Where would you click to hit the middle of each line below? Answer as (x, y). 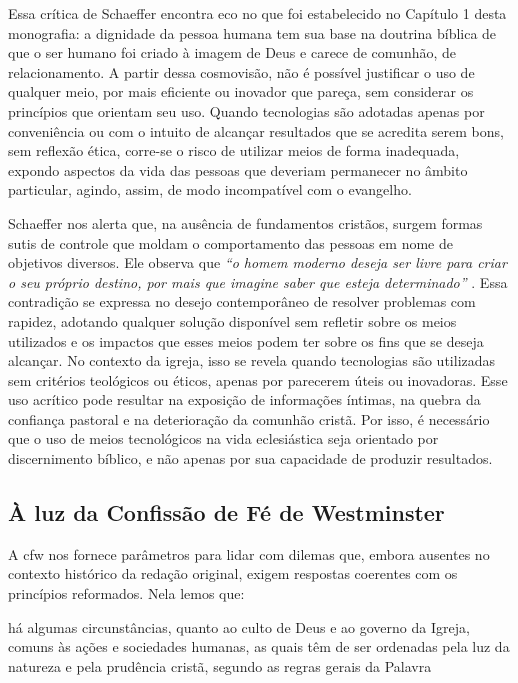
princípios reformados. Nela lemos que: (126, 593)
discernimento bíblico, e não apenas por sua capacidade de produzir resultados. (250, 458)
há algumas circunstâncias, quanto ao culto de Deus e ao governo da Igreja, (239, 626)
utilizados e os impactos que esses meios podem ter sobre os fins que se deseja (246, 340)
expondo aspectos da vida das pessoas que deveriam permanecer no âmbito (238, 169)
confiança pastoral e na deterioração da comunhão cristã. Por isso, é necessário (249, 418)
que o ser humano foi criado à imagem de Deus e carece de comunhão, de (232, 52)
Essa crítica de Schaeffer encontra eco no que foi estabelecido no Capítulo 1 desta (257, 13)
